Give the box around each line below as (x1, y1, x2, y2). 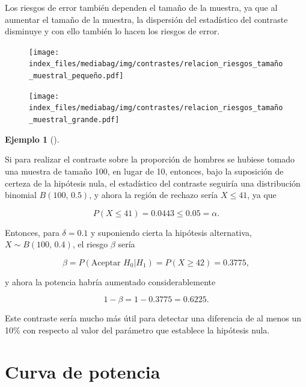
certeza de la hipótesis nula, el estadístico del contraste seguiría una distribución (5, 176, 301, 189)
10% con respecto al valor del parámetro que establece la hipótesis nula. (5, 324, 270, 336)
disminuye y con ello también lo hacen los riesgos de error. (5, 25, 220, 37)
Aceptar (91, 258, 121, 267)
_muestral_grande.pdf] (29, 116, 120, 125)
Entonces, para (5, 226, 60, 238)
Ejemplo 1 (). (5, 132, 60, 145)
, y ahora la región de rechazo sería (89, 188, 218, 201)
